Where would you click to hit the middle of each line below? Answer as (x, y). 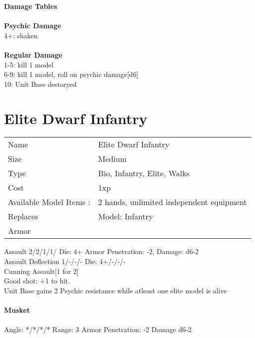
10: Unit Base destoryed (40, 84)
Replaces (23, 216)
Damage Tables (31, 6)
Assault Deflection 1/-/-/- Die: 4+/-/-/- (65, 261)
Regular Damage (33, 54)
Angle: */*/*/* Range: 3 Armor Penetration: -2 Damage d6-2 (98, 329)
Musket (17, 310)
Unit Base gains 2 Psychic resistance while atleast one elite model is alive (116, 290)
